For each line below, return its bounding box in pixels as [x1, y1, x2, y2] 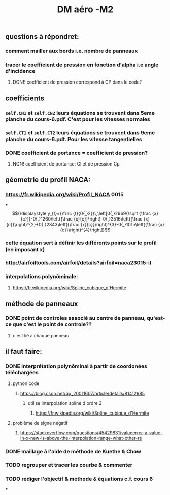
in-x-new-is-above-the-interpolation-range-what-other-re [20, 435, 142, 442]
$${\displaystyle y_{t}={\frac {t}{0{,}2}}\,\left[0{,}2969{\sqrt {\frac [12, 210, 151, 216]
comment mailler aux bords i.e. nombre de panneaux [5, 47, 138, 54]
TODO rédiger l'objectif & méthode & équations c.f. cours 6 [5, 475, 153, 482]
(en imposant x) [5, 245, 45, 253]
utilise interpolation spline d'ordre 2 [27, 400, 102, 406]
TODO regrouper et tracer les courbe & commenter [5, 461, 133, 469]
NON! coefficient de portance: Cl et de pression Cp [12, 160, 120, 167]
